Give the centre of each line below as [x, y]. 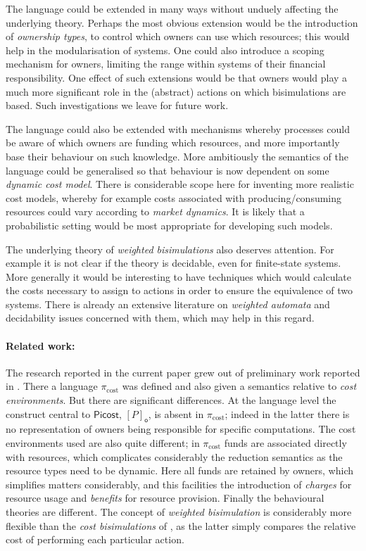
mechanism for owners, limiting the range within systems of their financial [166, 64]
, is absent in [176, 413]
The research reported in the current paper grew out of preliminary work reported [183, 372]
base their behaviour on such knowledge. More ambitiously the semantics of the [177, 156]
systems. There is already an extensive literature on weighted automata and [168, 304]
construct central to [48, 413]
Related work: [40, 345]
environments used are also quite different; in [103, 443]
